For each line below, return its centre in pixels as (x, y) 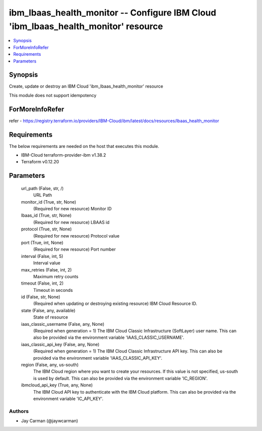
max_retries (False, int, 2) (47, 270)
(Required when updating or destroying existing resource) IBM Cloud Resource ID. (115, 303)
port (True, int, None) (42, 242)
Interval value (47, 263)
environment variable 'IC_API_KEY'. (68, 399)
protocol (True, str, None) (47, 229)
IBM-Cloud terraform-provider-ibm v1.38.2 (64, 155)
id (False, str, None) (41, 297)
